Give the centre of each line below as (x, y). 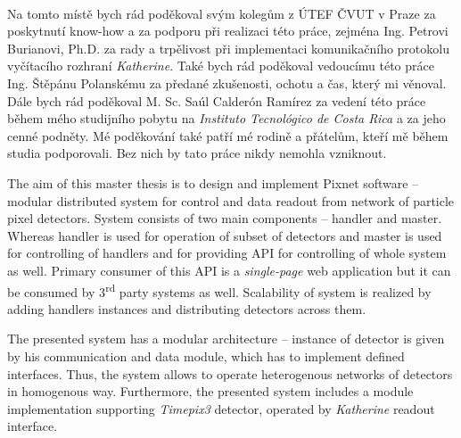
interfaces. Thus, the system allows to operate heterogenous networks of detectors (230, 373)
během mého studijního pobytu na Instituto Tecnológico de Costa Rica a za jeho (226, 118)
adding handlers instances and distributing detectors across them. (187, 308)
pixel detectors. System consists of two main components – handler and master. (225, 218)
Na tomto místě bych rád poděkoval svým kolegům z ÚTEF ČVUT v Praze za (222, 13)
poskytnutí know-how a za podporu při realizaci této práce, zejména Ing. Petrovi (228, 31)
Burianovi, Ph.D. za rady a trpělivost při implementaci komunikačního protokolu (228, 48)
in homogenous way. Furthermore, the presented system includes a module (210, 391)
